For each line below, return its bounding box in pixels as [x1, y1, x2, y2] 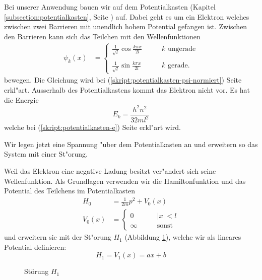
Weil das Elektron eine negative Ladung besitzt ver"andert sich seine [4, 165, 216, 176]
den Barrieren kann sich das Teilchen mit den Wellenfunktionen [4, 31, 201, 41]
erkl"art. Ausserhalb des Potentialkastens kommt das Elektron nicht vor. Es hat [4, 85, 250, 95]
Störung [24, 266, 49, 276]
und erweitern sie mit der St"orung [4, 232, 111, 242]
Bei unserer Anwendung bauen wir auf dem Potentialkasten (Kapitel [4, 2, 216, 12]
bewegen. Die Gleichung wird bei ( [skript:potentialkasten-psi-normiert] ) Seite [4, 75, 242, 85]
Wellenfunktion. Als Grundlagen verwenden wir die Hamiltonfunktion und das [4, 175, 246, 186]
